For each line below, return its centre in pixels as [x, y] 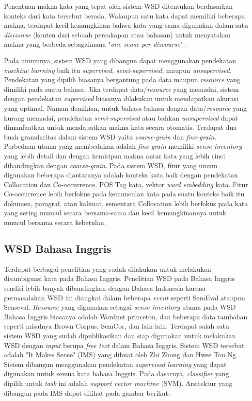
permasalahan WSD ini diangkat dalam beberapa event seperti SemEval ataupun [125, 297]
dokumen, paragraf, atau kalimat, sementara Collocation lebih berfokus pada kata [126, 203]
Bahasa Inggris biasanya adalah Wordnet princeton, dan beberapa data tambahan [126, 316]
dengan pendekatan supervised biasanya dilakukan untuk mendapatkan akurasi [121, 98]
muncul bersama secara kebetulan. [55, 222]
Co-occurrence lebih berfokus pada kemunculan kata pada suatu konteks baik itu [124, 194]
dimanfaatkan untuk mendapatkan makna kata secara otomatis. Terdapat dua [120, 127]
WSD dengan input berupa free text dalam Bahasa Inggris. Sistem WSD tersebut [124, 345]
